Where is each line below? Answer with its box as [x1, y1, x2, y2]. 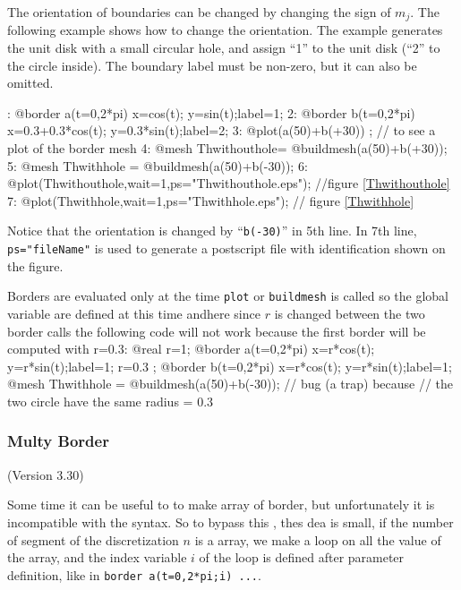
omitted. [7, 73, 54, 92]
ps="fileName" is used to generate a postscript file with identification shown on [7, 239, 446, 258]
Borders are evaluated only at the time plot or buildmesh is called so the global [7, 286, 449, 305]
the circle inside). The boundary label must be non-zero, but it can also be [7, 56, 417, 74]
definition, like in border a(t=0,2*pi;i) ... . [7, 565, 261, 584]
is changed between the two [274, 304, 425, 322]
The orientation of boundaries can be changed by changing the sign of [7, 3, 391, 21]
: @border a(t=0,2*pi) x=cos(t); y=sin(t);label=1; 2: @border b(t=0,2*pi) [7, 103, 415, 122]
